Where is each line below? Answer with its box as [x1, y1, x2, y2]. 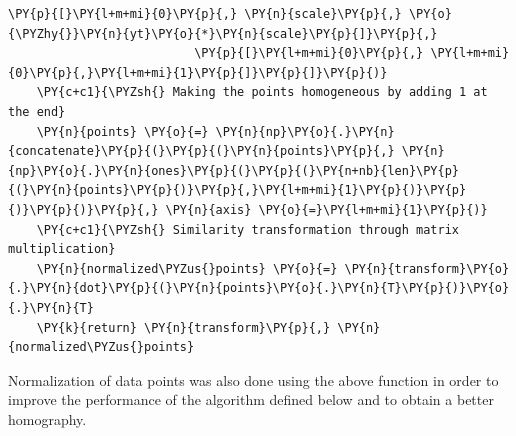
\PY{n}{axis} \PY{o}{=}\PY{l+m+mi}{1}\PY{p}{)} [165, 202, 488, 217]
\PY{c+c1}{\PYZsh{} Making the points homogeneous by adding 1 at [36, 85, 488, 100]
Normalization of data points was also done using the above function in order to [8, 369, 499, 390]
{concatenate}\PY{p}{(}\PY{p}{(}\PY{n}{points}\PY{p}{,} [8, 144, 395, 159]
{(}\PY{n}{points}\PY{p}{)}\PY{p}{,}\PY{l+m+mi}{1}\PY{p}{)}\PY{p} [8, 183, 467, 198]
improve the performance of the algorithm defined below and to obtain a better [8, 389, 494, 410]
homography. [8, 408, 87, 429]
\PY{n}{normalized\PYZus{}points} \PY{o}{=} [36, 261, 338, 276]
